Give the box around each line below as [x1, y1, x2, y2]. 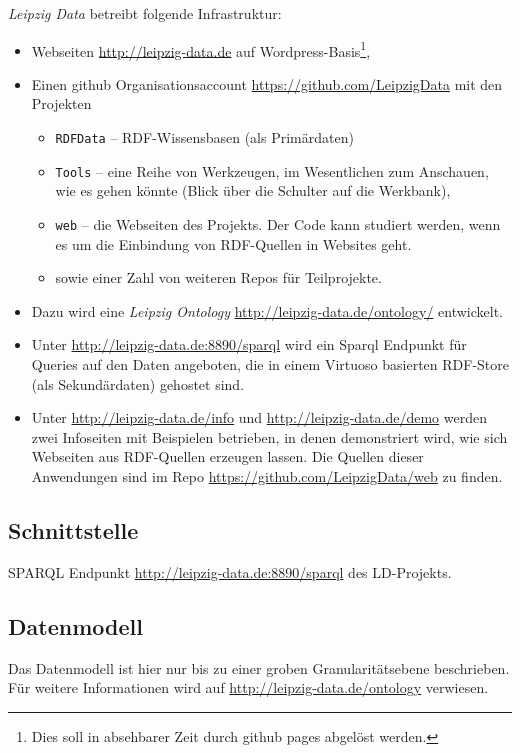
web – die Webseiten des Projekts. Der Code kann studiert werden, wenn [55, 213, 501, 234]
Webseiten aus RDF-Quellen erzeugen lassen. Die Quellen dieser [31, 446, 424, 467]
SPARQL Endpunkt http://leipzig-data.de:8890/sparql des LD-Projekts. [8, 561, 452, 582]
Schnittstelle [8, 514, 139, 545]
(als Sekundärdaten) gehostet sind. [31, 373, 245, 394]
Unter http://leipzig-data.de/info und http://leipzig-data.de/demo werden [31, 407, 487, 428]
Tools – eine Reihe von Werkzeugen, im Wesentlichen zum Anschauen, [55, 160, 489, 181]
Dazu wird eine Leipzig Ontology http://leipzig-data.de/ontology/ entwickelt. [31, 300, 503, 321]
